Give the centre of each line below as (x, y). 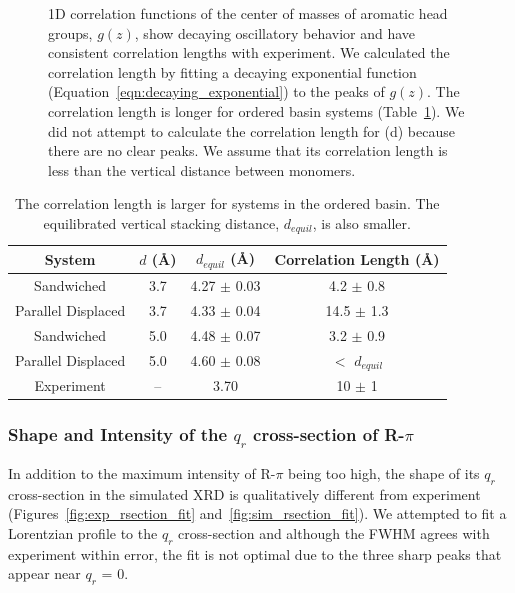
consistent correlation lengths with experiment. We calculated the (249, 52)
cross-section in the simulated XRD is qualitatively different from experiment (244, 493)
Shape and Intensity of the (118, 434)
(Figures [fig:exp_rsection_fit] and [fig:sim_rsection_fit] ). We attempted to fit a (257, 513)
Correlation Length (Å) (357, 258)
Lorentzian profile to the (83, 532)
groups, (70, 32)
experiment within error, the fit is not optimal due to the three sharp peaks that (255, 553)
